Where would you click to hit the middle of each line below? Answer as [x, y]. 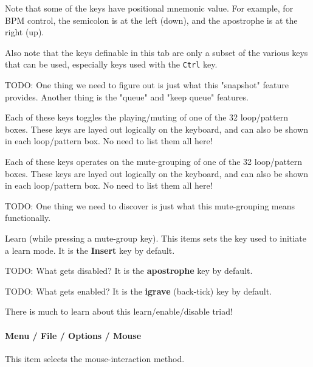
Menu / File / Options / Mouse [73, 335]
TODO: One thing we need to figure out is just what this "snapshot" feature [147, 85]
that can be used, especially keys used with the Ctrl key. [111, 64]
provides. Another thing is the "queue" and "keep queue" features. [127, 96]
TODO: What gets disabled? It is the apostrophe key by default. [129, 271]
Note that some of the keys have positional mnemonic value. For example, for [149, 8]
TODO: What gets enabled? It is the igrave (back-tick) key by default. [138, 291]
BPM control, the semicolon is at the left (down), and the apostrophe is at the [151, 20]
